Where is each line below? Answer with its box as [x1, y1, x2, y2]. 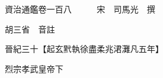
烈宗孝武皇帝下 [4, 62, 63, 74]
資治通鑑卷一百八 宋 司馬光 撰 [4, 3, 155, 15]
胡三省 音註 [4, 22, 55, 35]
